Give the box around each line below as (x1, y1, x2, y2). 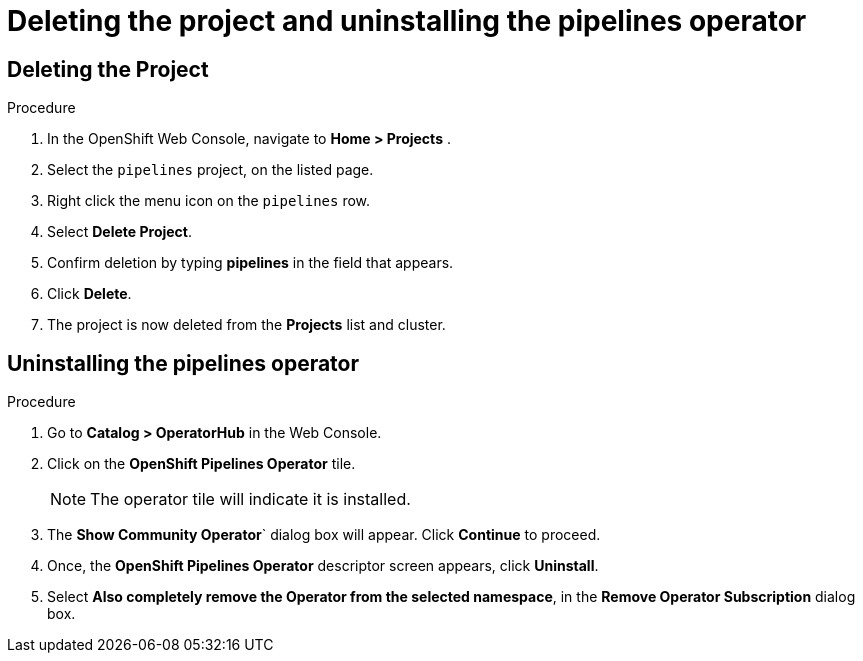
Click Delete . (47, 285, 132, 303)
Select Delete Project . (47, 223, 193, 241)
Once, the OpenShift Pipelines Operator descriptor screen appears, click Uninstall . (47, 557, 599, 575)
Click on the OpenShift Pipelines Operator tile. (47, 455, 356, 473)
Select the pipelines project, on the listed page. (47, 161, 374, 179)
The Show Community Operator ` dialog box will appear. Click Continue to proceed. (47, 526, 601, 544)
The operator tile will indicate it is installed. (90, 489, 411, 510)
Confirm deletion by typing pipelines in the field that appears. (47, 254, 454, 272)
